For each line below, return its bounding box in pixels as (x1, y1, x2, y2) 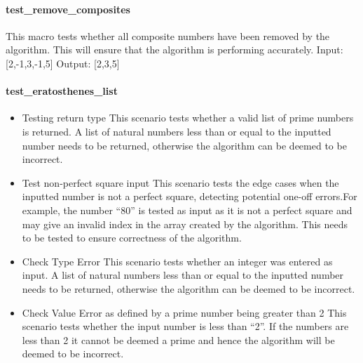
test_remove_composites (6, 1, 130, 16)
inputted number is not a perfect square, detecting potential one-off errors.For (22, 189, 357, 204)
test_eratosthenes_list (6, 84, 118, 98)
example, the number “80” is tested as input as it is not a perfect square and (22, 202, 352, 217)
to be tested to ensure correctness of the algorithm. (22, 230, 242, 245)
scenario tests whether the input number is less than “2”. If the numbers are (22, 319, 349, 334)
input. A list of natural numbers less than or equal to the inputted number (22, 268, 344, 282)
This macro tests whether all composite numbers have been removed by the (6, 28, 330, 43)
